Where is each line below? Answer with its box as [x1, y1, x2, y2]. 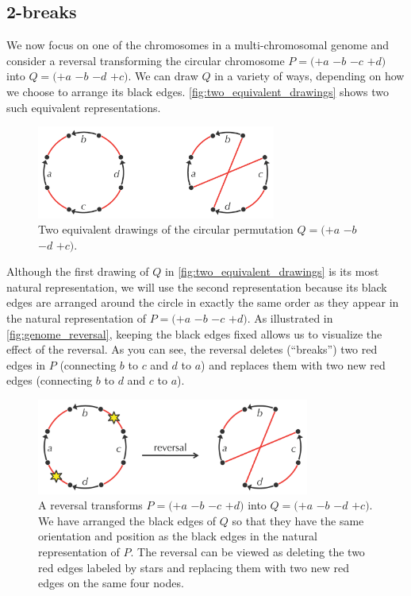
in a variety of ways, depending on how [214, 68, 405, 84]
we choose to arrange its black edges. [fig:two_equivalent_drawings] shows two [6, 83, 389, 99]
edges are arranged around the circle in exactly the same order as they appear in [6, 294, 399, 311]
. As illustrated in [247, 310, 333, 327]
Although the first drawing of [6, 263, 149, 280]
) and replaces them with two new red [201, 356, 386, 373]
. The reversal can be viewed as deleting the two [130, 544, 365, 559]
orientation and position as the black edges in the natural [38, 528, 317, 544]
